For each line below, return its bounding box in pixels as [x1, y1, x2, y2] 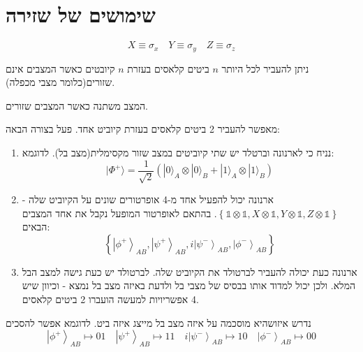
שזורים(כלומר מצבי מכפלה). [6, 75, 115, 89]
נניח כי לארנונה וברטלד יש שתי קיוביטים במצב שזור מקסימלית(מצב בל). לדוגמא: [22, 145, 334, 159]
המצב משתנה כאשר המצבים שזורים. [6, 98, 148, 112]
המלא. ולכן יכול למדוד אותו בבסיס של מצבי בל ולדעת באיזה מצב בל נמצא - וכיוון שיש [22, 278, 356, 293]
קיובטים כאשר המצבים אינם [6, 61, 115, 75]
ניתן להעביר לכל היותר [221, 61, 309, 75]
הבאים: [22, 219, 50, 234]
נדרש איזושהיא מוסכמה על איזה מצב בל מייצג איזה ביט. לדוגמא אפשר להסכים [6, 315, 311, 330]
